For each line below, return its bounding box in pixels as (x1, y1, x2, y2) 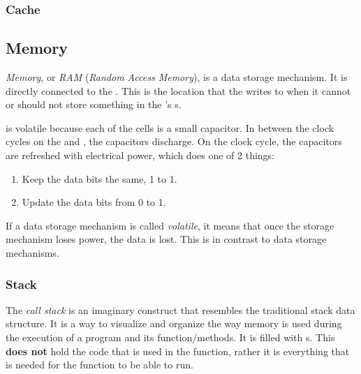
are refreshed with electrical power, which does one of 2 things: (6, 148, 275, 163)
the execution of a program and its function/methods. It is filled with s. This (6, 329, 335, 344)
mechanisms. (6, 245, 59, 260)
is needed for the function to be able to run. (6, 357, 193, 372)
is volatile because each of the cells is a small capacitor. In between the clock (6, 120, 334, 135)
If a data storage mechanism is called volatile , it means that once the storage (6, 218, 334, 232)
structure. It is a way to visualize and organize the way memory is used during (6, 316, 342, 331)
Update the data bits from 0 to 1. (22, 195, 166, 209)
